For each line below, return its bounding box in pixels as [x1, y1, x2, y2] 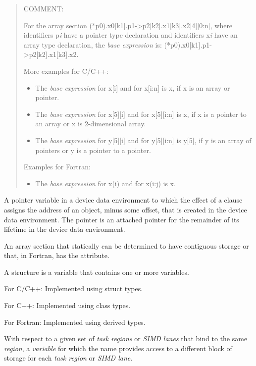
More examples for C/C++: [23, 65, 108, 76]
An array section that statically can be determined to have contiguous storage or [4, 240, 249, 251]
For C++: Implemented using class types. [4, 300, 131, 311]
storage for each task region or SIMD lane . [4, 353, 133, 363]
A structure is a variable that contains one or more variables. [4, 266, 189, 277]
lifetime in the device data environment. [4, 224, 125, 234]
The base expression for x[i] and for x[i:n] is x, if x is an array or [35, 82, 230, 93]
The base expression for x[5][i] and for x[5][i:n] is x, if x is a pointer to [35, 108, 247, 119]
